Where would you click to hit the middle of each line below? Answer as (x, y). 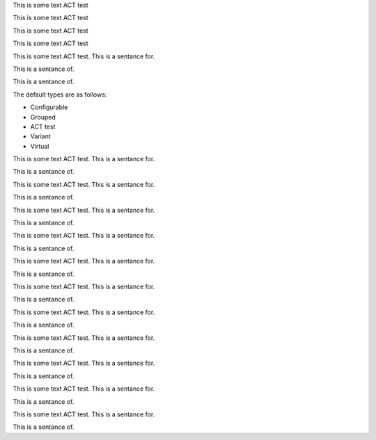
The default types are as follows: (60, 95)
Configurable (49, 107)
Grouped (43, 117)
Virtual (40, 146)
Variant (41, 136)
